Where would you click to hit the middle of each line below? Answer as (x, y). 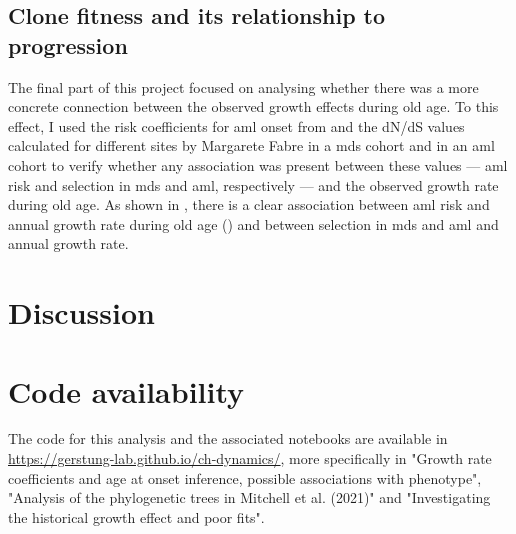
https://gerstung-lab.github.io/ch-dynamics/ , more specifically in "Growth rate (250, 458)
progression (68, 44)
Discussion (81, 312)
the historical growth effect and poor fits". (136, 516)
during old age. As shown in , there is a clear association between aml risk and (249, 204)
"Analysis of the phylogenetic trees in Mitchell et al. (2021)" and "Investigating (249, 497)
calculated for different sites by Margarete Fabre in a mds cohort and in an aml (251, 145)
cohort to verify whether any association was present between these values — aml (258, 164)
